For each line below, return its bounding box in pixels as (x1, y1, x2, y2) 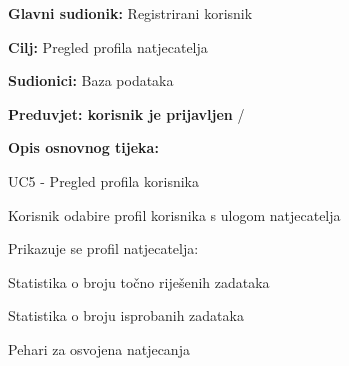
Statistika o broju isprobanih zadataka (8, 305, 244, 326)
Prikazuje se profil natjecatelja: (8, 238, 199, 259)
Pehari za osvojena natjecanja (8, 338, 190, 359)
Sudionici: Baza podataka (8, 70, 174, 91)
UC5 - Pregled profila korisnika (8, 170, 199, 191)
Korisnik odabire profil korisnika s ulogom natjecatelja (8, 204, 341, 225)
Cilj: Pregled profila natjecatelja (8, 36, 208, 57)
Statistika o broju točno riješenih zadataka (8, 271, 270, 292)
